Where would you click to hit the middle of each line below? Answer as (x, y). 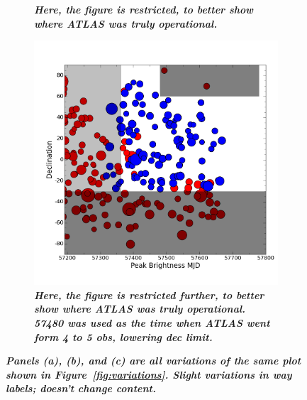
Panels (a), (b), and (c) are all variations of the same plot (153, 361)
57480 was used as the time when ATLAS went (152, 322)
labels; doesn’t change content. (81, 388)
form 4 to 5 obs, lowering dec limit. (123, 336)
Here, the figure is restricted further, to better (149, 294)
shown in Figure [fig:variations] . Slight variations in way (149, 374)
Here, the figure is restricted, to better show (144, 9)
